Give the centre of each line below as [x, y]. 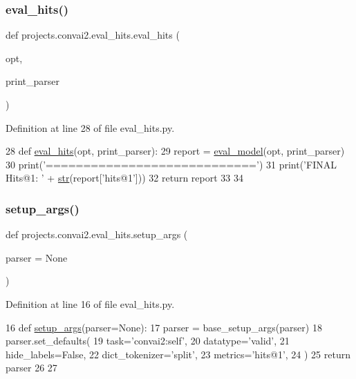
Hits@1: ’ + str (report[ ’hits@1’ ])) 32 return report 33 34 [124, 178]
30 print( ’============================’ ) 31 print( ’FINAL [171, 164]
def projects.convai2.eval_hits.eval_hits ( [93, 35]
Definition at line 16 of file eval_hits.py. [90, 303]
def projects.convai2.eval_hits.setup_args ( [97, 234]
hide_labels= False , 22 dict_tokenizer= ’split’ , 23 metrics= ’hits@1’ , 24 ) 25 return [178, 354]
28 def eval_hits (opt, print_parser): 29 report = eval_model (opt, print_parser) [175, 151]
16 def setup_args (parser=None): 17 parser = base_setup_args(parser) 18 [164, 327]
